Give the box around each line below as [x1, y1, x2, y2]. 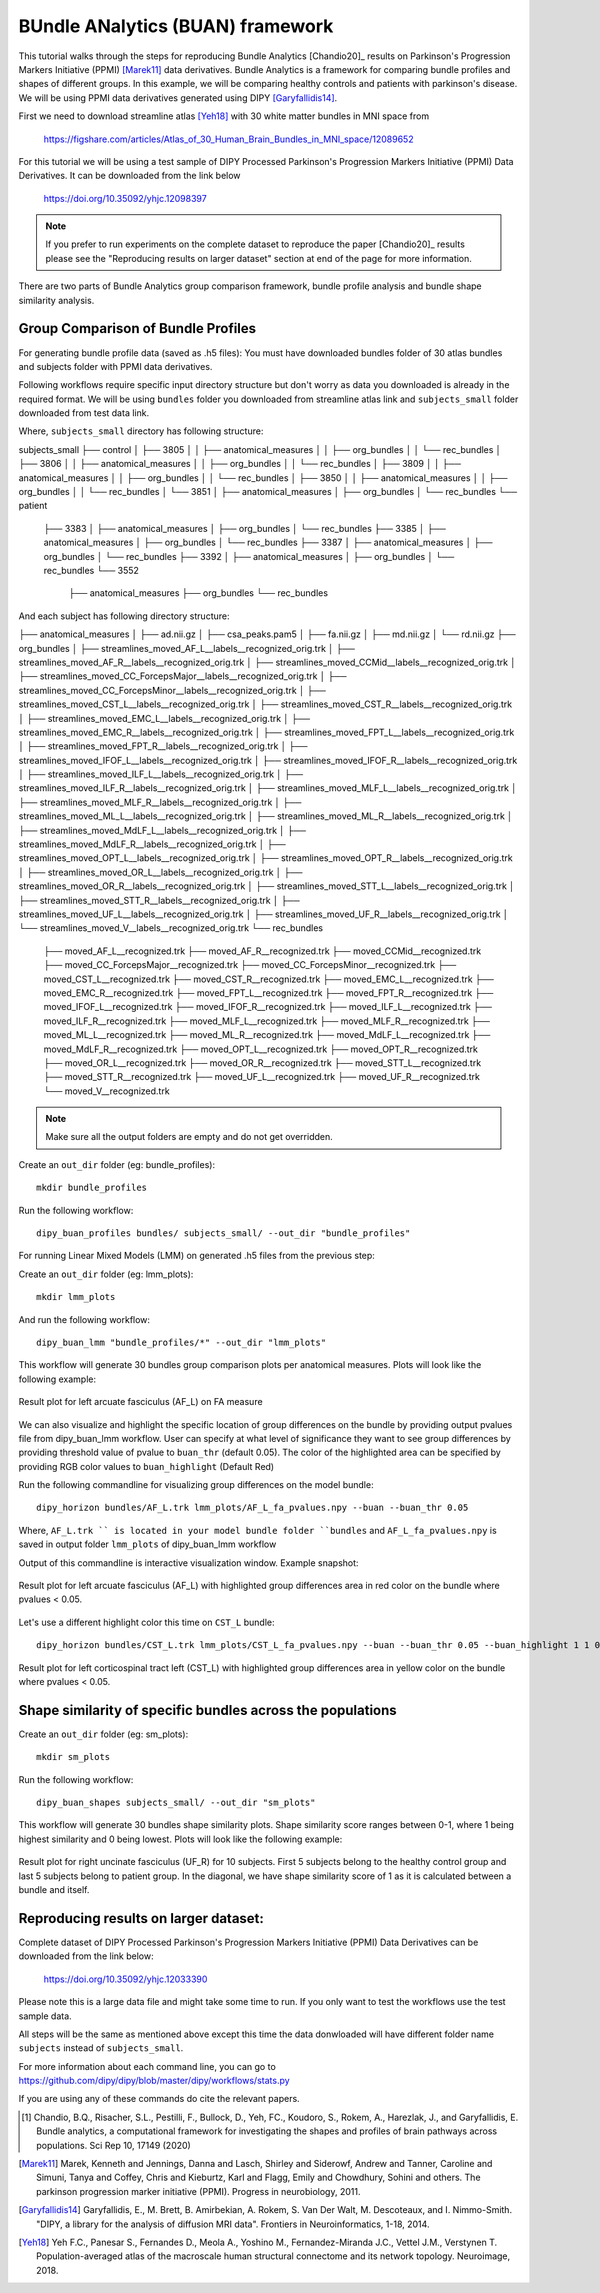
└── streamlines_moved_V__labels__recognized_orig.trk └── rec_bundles [18, 922, 324, 934]
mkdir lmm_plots [36, 1291, 116, 1303]
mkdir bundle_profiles [36, 1182, 148, 1194]
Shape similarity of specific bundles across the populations [18, 1701, 397, 1719]
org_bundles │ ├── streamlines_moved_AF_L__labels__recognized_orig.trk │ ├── [18, 642, 355, 654]
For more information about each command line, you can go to [18, 2060, 277, 2072]
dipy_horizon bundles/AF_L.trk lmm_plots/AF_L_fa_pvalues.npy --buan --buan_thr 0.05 [36, 1502, 469, 1514]
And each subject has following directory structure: [18, 610, 230, 622]
